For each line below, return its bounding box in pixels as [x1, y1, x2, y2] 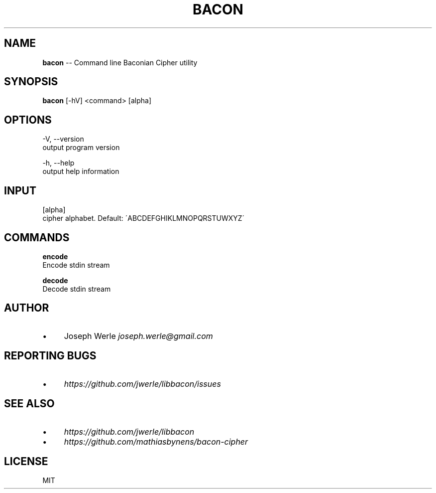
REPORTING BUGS [4, 349, 97, 362]
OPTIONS [4, 113, 52, 126]
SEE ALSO [4, 397, 55, 410]
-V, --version [42, 135, 84, 144]
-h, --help [42, 159, 75, 167]
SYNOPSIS [4, 75, 58, 88]
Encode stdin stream [42, 260, 110, 269]
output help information [42, 167, 119, 176]
